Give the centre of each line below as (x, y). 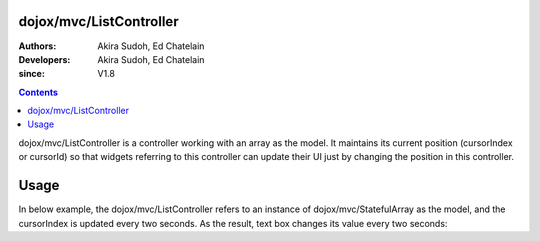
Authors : (37, 46)
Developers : (44, 59)
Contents (38, 92)
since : (31, 74)
